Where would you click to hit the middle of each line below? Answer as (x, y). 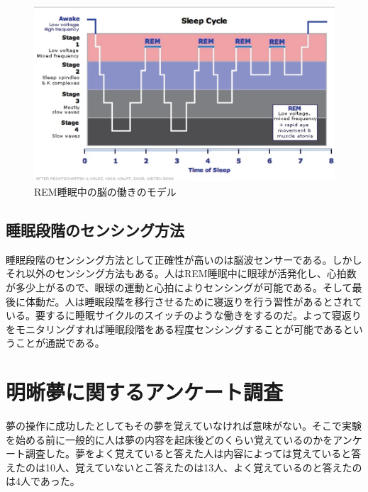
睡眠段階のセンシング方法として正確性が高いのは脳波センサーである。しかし (184, 259)
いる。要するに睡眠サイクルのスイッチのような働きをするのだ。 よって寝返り (184, 315)
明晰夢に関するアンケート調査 (144, 392)
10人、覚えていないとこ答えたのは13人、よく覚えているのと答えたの (203, 467)
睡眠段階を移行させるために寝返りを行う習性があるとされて (224, 301)
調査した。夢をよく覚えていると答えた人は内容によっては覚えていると (188, 453)
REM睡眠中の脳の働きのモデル (105, 192)
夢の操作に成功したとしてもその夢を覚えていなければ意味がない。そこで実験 (184, 426)
